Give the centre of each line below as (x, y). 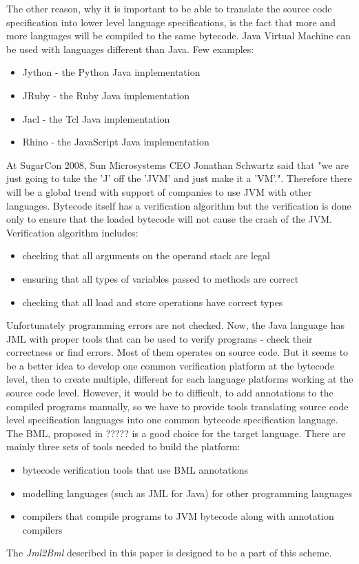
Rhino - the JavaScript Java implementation (116, 142)
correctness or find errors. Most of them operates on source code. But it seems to (177, 352)
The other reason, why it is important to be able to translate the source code (169, 8)
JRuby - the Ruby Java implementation (106, 95)
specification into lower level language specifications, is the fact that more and (171, 22)
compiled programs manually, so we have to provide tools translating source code (177, 406)
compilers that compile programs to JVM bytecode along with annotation (178, 516)
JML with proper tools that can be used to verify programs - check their (160, 338)
